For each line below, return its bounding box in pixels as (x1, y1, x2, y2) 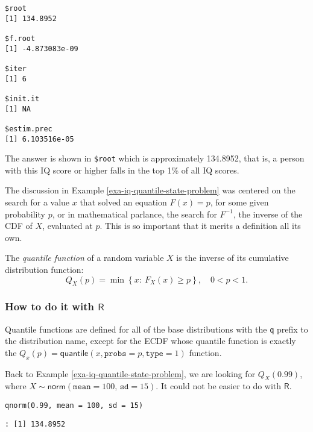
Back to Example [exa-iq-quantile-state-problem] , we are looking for (5, 367, 256, 380)
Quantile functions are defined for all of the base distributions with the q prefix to (5, 322, 308, 335)
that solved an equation (80, 196, 167, 208)
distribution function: (5, 263, 84, 275)
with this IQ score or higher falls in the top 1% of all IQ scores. (5, 163, 239, 176)
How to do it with (5, 299, 94, 314)
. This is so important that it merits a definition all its (100, 219, 301, 232)
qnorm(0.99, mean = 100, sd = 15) (5, 401, 144, 410)
